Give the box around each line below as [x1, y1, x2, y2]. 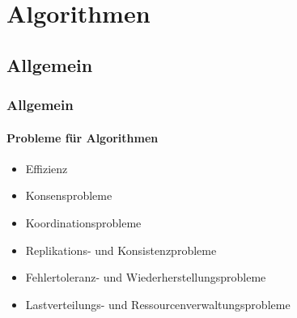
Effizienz [25, 159, 68, 176]
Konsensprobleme [25, 187, 112, 204]
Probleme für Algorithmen [6, 129, 159, 146]
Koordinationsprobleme [25, 214, 142, 231]
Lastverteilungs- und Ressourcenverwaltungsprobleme [25, 295, 291, 312]
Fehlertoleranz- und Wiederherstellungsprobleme [25, 269, 266, 286]
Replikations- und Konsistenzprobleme [25, 241, 217, 258]
